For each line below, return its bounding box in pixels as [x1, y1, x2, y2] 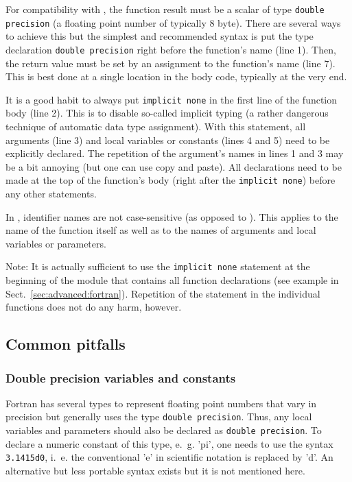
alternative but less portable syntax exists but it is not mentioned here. [5, 463, 305, 477]
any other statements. [5, 186, 97, 201]
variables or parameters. [5, 236, 106, 250]
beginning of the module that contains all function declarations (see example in [5, 273, 339, 287]
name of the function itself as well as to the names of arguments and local [5, 223, 316, 237]
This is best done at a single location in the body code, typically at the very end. [5, 69, 347, 84]
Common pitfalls [5, 333, 126, 354]
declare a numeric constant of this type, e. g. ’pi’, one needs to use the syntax [5, 436, 333, 450]
